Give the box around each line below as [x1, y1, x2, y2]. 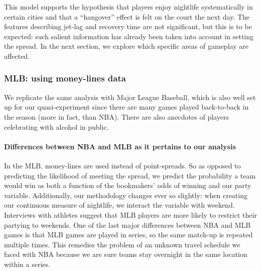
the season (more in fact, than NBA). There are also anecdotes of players [4, 111, 229, 122]
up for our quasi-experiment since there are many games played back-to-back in [4, 102, 249, 112]
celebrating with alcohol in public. [4, 121, 109, 132]
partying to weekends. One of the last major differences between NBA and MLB [4, 219, 251, 230]
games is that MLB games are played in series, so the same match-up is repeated [4, 229, 253, 240]
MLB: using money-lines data [4, 72, 126, 84]
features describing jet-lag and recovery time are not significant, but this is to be [4, 21, 252, 32]
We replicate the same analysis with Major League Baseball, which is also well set [4, 92, 256, 102]
